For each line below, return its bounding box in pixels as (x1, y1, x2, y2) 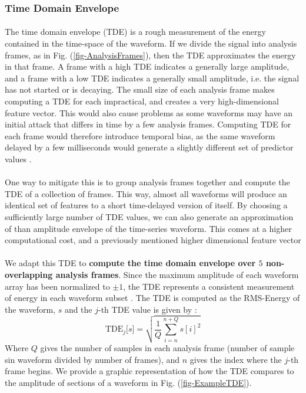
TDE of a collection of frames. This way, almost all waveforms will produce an (5, 187, 287, 199)
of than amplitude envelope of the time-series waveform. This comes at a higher (5, 222, 292, 234)
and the (64, 303, 92, 315)
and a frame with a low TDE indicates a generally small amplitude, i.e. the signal (5, 71, 300, 84)
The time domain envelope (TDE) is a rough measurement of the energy (5, 25, 266, 38)
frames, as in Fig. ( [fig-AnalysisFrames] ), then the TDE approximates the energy (5, 48, 296, 61)
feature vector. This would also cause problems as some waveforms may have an (5, 106, 293, 119)
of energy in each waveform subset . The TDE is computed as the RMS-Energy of (5, 292, 300, 304)
